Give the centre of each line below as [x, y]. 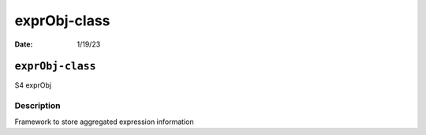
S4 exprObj [33, 85]
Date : [24, 44]
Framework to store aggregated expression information [104, 122]
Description [37, 106]
